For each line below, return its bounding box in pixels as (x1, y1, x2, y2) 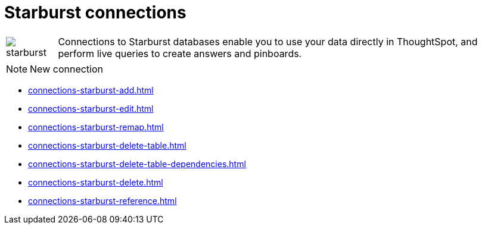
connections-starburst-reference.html (28, 195, 177, 206)
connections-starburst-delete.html (28, 177, 163, 187)
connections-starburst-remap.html (28, 121, 164, 132)
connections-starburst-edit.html (28, 103, 154, 114)
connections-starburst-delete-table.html (28, 140, 186, 150)
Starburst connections (4, 2, 186, 23)
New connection (30, 62, 104, 75)
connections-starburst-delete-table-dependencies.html (28, 158, 246, 169)
